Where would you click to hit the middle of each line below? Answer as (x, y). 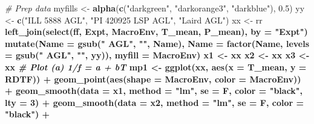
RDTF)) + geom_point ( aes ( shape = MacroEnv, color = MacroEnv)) (153, 79)
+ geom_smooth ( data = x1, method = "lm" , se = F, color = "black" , (154, 91)
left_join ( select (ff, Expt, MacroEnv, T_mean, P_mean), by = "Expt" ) (156, 32)
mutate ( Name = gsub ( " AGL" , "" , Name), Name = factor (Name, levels (157, 43)
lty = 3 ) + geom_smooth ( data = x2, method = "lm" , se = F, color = (155, 102)
